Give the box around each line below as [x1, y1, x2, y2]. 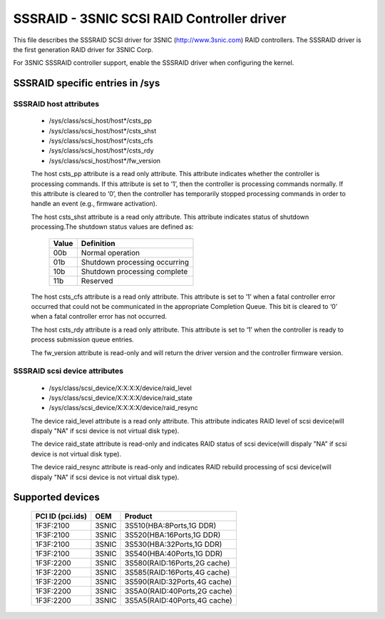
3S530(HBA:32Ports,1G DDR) [125, 539, 222, 549]
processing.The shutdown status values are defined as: [31, 222, 194, 231]
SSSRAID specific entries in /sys [13, 77, 160, 89]
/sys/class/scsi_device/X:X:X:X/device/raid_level [48, 384, 192, 392]
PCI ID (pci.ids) [35, 511, 87, 521]
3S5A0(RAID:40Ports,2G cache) [125, 586, 233, 596]
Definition [81, 238, 115, 248]
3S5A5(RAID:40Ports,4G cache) [125, 595, 233, 605]
